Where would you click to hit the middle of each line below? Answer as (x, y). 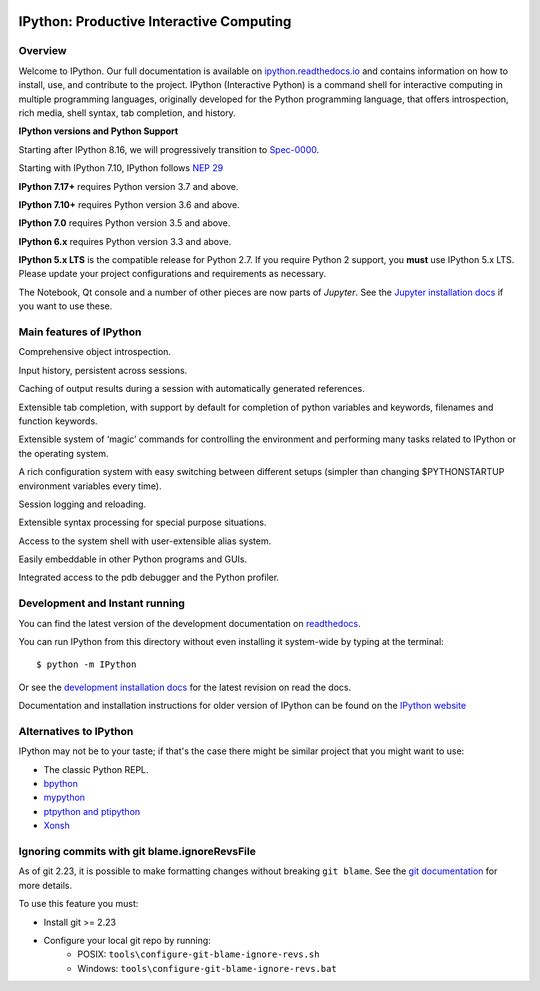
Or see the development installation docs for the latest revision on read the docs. (185, 687)
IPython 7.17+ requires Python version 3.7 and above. (128, 186)
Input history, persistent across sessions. (103, 370)
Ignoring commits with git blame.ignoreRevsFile (137, 852)
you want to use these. (65, 306)
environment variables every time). (90, 486)
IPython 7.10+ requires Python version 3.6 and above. (129, 204)
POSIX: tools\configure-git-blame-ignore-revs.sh (198, 954)
